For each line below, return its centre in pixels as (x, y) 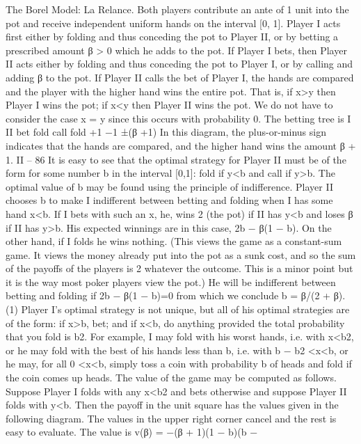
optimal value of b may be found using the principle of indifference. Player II (169, 186)
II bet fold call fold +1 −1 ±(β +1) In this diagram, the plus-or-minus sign (166, 132)
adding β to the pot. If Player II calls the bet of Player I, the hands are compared (180, 77)
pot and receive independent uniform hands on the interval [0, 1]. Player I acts (173, 23)
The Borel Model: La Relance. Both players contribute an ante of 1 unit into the (177, 9)
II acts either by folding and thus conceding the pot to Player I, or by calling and (179, 64)
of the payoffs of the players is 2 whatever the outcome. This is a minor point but (179, 268)
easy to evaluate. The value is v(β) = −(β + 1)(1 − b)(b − (132, 432)
